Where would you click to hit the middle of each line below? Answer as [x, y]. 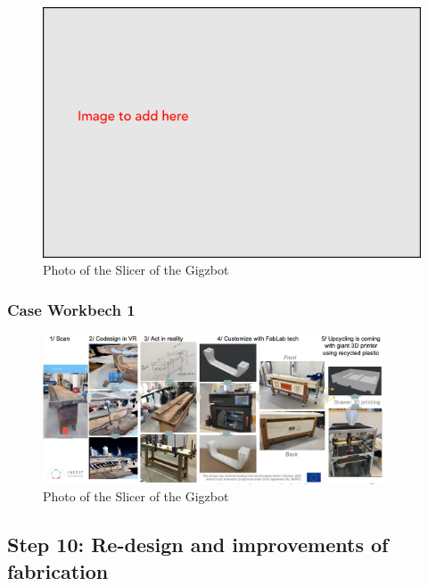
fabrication [58, 570]
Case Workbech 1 [71, 309]
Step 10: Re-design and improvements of [198, 545]
